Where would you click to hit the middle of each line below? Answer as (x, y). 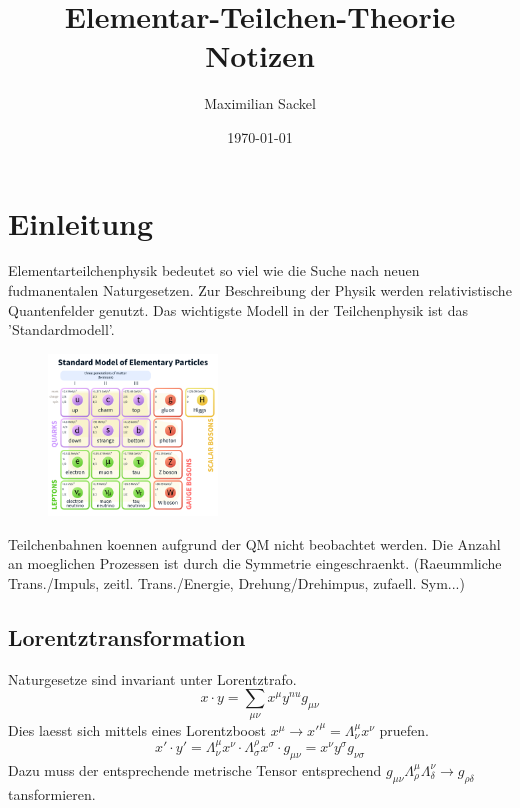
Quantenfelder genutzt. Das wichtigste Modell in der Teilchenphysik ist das (238, 309)
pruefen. (404, 729)
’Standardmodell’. (61, 329)
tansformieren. (52, 793)
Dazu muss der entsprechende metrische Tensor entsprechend (195, 769)
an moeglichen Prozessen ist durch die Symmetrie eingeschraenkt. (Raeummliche (255, 563)
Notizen (260, 55)
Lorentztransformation (127, 636)
